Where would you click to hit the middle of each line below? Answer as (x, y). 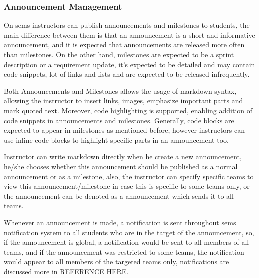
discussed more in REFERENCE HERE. (66, 271)
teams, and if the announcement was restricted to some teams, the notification (124, 251)
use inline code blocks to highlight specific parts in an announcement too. (116, 139)
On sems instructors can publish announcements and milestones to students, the (127, 25)
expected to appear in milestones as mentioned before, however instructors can (124, 130)
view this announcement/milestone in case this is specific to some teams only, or (127, 186)
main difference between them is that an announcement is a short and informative (129, 35)
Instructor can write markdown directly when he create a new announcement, (123, 156)
